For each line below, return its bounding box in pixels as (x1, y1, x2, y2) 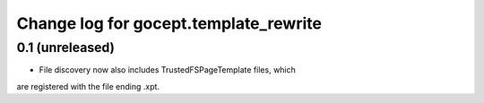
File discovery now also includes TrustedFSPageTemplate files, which (39, 64, 296, 75)
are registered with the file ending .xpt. (16, 81, 160, 91)
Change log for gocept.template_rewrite (16, 13, 323, 33)
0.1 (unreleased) (16, 39, 116, 56)
